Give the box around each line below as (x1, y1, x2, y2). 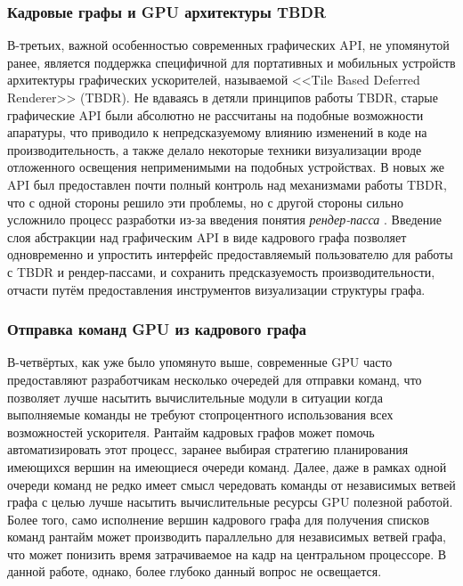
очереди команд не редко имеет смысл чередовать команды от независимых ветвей (7, 475, 456, 493)
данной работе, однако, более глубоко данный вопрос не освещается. (7, 562, 382, 581)
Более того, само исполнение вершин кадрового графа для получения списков (7, 509, 430, 528)
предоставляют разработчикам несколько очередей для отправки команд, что (7, 370, 422, 388)
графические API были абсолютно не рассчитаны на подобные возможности (7, 105, 424, 124)
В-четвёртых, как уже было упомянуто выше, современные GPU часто (7, 353, 393, 371)
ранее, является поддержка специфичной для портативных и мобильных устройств (7, 53, 456, 71)
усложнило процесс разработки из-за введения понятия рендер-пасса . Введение (7, 210, 442, 229)
